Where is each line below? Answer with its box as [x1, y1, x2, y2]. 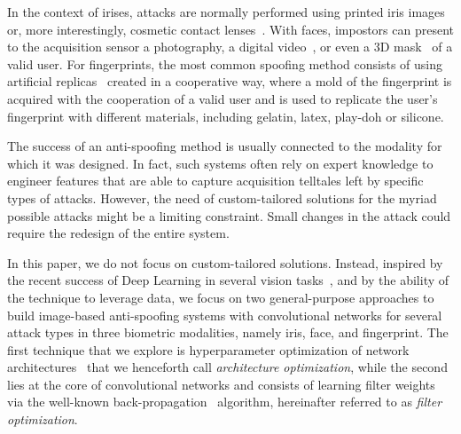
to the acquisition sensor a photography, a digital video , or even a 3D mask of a [7, 37, 453, 56]
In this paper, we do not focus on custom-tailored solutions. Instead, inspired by [7, 253, 443, 272]
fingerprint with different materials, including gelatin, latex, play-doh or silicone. [7, 107, 444, 125]
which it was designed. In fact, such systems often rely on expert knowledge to [7, 154, 434, 172]
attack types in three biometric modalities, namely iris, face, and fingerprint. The [7, 323, 449, 342]
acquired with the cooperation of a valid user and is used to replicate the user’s [7, 89, 438, 107]
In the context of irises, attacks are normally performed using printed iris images [7, 3, 445, 20]
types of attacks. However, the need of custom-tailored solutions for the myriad [7, 188, 437, 207]
